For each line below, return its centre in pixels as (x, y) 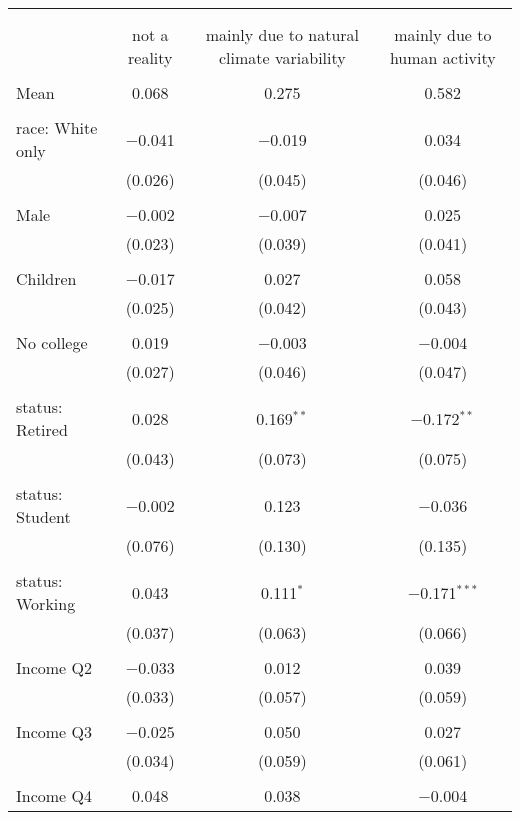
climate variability (282, 57)
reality (150, 57)
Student (43, 516)
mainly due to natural (282, 34)
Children (46, 278)
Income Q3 (54, 731)
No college (52, 342)
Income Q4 (54, 795)
